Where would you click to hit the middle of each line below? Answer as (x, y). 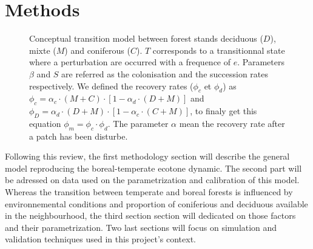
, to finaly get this (224, 111)
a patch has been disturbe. (79, 136)
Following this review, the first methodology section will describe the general (147, 156)
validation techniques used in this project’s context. (100, 239)
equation (45, 123)
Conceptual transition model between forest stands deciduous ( (146, 38)
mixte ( (43, 50)
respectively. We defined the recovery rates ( (111, 86)
